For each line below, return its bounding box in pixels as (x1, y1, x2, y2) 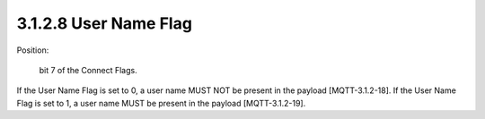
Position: (16, 45, 49, 55)
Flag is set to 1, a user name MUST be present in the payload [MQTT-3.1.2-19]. (16, 98, 306, 108)
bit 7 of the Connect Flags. (39, 64, 138, 75)
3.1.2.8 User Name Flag (16, 13, 193, 33)
